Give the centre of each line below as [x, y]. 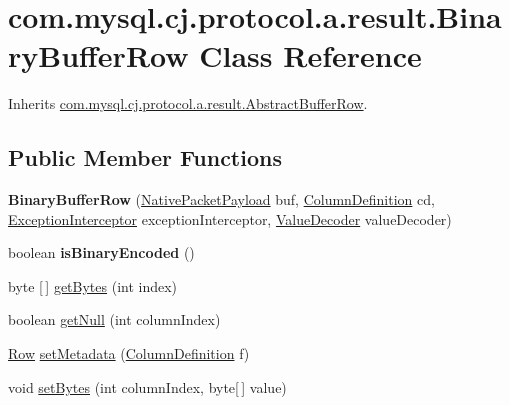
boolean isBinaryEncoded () [101, 252]
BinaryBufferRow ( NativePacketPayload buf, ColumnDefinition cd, [221, 199]
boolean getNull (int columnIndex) [114, 319]
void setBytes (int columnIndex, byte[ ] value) [147, 386]
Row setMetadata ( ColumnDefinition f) [129, 353]
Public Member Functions [145, 157]
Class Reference [310, 55]
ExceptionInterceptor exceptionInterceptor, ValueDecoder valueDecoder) [230, 218]
